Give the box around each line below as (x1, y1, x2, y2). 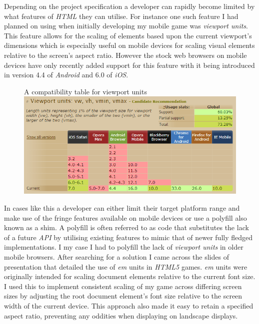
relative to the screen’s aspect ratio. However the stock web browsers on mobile (4, 49, 247, 60)
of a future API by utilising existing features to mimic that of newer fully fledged (4, 232, 253, 242)
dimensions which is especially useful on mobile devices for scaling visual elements (4, 40, 255, 50)
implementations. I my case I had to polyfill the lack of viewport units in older (4, 242, 243, 252)
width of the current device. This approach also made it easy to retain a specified (4, 300, 253, 311)
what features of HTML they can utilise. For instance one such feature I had (4, 10, 238, 21)
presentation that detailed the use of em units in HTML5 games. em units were (4, 261, 247, 272)
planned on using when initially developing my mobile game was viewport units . (4, 20, 248, 31)
